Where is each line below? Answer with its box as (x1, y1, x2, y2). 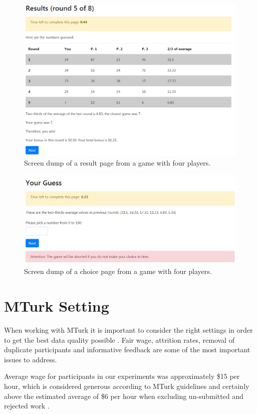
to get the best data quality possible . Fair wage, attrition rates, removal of (4, 334, 234, 345)
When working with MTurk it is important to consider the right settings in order (4, 324, 253, 335)
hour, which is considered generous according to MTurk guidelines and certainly (4, 380, 249, 391)
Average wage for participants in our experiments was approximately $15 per (4, 371, 240, 381)
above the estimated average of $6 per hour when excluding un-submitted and (4, 390, 243, 401)
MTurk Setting (4, 296, 109, 316)
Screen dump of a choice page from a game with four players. (24, 266, 212, 277)
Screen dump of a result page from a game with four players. (24, 158, 211, 168)
